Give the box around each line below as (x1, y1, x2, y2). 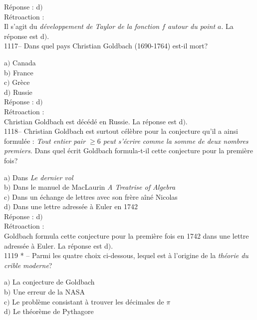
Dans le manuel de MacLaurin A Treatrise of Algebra (12, 182, 176, 192)
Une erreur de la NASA (12, 287, 85, 297)
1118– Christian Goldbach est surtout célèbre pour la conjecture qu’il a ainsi (4, 126, 238, 136)
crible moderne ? (4, 260, 52, 270)
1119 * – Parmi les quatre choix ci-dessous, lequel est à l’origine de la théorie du (4, 250, 249, 261)
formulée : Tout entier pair (4, 135, 86, 146)
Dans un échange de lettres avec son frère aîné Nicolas (12, 191, 178, 202)
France (12, 67, 33, 77)
